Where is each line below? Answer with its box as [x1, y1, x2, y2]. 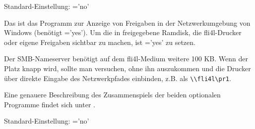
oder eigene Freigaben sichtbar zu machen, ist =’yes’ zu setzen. [4, 37, 195, 47]
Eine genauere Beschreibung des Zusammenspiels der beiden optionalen [4, 89, 221, 100]
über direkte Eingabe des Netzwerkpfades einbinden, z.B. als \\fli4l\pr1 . [4, 73, 231, 83]
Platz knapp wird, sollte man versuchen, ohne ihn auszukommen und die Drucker [4, 63, 251, 73]
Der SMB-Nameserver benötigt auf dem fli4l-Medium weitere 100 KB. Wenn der [4, 53, 248, 64]
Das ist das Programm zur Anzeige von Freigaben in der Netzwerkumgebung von [4, 17, 251, 28]
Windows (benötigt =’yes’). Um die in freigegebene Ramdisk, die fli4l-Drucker [4, 27, 242, 38]
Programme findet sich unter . [4, 99, 95, 109]
